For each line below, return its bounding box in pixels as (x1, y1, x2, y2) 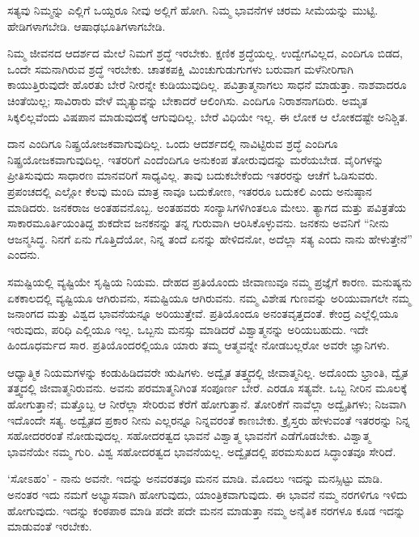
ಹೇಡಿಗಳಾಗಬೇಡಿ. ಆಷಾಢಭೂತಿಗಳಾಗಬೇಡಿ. (7, 17, 166, 34)
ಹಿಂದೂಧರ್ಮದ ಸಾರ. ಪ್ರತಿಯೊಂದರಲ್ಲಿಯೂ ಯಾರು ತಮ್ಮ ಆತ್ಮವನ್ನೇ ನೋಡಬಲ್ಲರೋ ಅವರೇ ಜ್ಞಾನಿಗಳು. (7, 336, 390, 353)
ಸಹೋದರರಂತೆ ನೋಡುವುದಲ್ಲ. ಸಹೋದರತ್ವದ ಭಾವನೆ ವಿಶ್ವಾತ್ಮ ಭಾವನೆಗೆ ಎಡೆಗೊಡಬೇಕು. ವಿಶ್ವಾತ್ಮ (7, 427, 371, 444)
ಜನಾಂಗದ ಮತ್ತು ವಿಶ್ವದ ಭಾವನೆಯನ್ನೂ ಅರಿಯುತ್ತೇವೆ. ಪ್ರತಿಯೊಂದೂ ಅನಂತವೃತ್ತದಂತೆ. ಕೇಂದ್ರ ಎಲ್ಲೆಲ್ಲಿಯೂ (7, 305, 399, 322)
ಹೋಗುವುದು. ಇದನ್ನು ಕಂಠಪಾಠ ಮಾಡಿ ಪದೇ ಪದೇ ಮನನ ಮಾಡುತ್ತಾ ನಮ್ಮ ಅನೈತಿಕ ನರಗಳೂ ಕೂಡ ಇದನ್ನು (7, 501, 406, 518)
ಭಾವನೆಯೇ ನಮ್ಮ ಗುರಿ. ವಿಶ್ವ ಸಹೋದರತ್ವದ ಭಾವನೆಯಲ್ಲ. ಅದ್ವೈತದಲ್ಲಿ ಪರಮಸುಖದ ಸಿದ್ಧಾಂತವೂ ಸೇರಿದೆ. (7, 442, 396, 459)
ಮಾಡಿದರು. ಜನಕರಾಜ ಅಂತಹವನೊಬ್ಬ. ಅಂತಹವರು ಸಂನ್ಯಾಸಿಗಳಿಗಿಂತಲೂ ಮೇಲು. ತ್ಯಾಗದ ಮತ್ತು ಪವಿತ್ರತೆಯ (7, 198, 406, 215)
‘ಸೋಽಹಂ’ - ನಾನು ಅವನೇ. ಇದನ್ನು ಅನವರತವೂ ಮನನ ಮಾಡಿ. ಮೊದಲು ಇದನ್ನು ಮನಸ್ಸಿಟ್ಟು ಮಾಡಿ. (7, 470, 383, 487)
